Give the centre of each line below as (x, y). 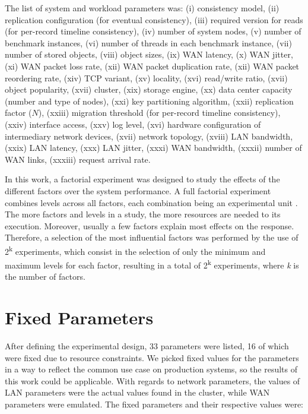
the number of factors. (45, 276)
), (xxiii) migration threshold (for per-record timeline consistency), (159, 113)
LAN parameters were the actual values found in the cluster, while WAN (137, 392)
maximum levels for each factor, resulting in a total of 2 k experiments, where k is (152, 264)
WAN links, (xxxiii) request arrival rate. (78, 159)
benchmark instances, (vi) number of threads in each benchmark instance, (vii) (148, 42)
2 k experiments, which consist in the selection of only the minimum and (135, 250)
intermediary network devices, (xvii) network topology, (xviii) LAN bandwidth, (149, 136)
